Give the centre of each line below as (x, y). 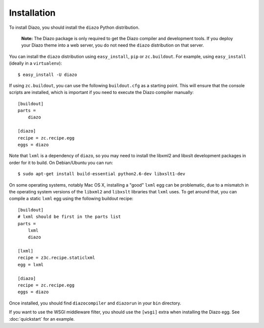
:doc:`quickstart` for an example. (42, 319)
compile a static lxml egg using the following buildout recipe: (71, 199)
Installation (32, 13)
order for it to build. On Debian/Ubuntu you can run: (61, 163)
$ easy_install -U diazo (47, 74)
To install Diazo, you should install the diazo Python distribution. (74, 27)
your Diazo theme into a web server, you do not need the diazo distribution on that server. (113, 45)
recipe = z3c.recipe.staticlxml (56, 258)
